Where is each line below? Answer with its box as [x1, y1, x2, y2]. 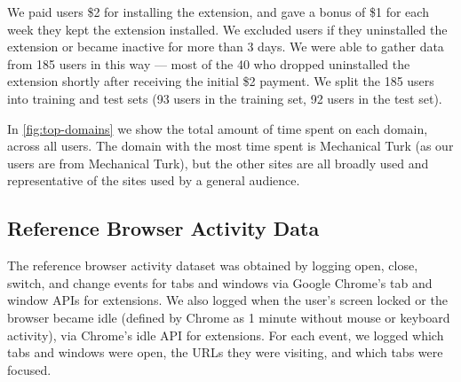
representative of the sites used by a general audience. [7, 171, 300, 190]
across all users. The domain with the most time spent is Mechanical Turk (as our [7, 136, 454, 155]
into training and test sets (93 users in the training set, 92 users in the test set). [7, 89, 442, 107]
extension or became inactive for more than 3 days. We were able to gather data [7, 37, 444, 56]
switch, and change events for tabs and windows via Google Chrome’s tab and [7, 273, 433, 292]
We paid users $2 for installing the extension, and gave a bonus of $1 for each [7, 3, 429, 20]
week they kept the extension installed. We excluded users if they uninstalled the [7, 19, 448, 38]
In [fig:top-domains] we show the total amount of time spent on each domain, [7, 119, 428, 137]
